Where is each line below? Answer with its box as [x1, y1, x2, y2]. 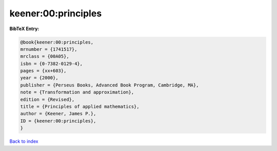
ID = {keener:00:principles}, [20, 118, 96, 124]
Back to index [9, 138, 38, 144]
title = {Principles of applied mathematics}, [20, 104, 140, 110]
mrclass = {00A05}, [20, 54, 69, 59]
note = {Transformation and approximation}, [20, 90, 134, 95]
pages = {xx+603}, [20, 68, 67, 74]
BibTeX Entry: [9, 26, 39, 32]
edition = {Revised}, [20, 96, 75, 102]
